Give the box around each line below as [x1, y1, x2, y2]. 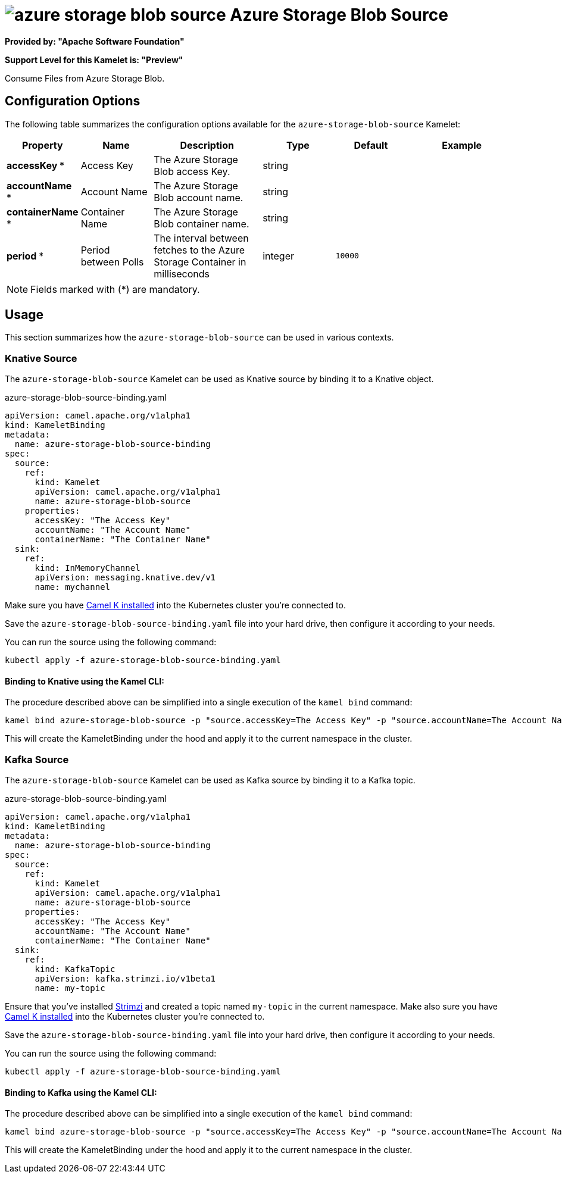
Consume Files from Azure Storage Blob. [5, 73, 165, 83]
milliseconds [154, 267, 210, 280]
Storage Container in [154, 255, 246, 268]
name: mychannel [35, 582, 111, 592]
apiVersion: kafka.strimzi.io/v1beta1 [35, 974, 216, 984]
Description [180, 139, 234, 151]
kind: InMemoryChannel [35, 563, 140, 573]
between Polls [80, 255, 144, 268]
